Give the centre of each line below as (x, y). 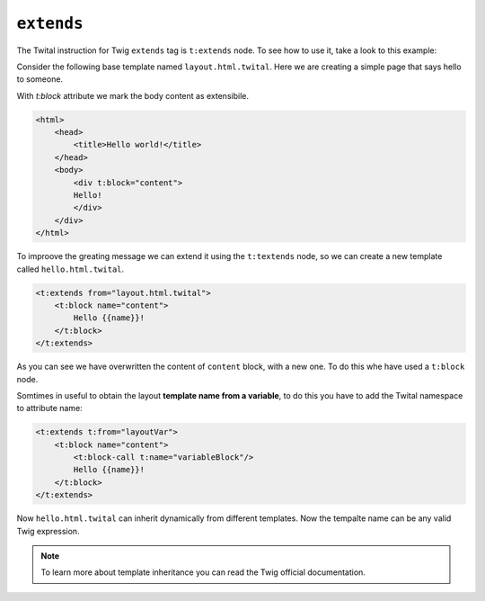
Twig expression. (48, 531)
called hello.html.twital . (71, 269)
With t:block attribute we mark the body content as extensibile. (132, 95)
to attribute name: (49, 408)
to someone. (40, 79)
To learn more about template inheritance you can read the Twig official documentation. (203, 572)
